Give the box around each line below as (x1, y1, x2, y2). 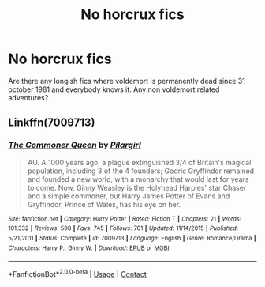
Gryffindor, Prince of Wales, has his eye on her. (27, 199, 181, 209)
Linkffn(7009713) (8, 116, 95, 130)
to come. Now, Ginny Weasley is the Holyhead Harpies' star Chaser (27, 183, 247, 192)
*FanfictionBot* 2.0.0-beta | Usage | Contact (8, 268, 147, 278)
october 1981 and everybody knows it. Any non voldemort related (8, 85, 220, 94)
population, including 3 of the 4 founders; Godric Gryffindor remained (27, 166, 255, 176)
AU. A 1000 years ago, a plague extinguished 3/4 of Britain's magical (27, 157, 252, 167)
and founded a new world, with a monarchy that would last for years (27, 174, 249, 183)
